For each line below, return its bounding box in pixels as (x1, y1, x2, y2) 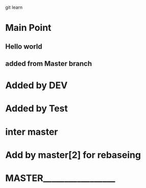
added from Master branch (5, 59, 93, 68)
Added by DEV (5, 80, 68, 91)
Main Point (5, 22, 52, 33)
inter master (5, 126, 59, 137)
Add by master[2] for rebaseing (5, 149, 141, 161)
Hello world (5, 42, 42, 51)
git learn (5, 5, 23, 10)
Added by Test (5, 103, 68, 115)
